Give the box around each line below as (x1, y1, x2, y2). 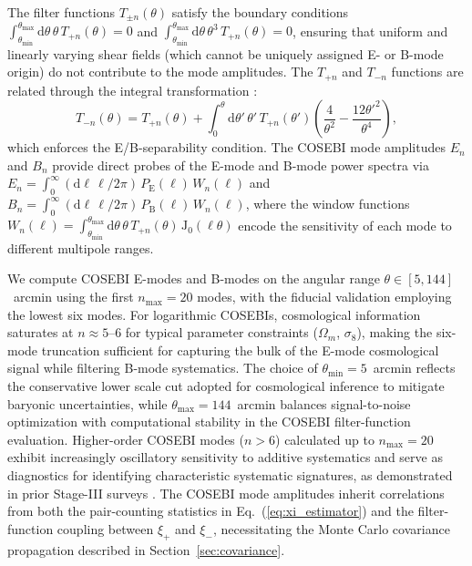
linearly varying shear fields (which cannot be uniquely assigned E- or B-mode (7, 44, 444, 63)
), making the (356, 323, 433, 342)
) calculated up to (275, 429, 375, 448)
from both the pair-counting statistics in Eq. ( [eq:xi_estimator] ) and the (7, 501, 414, 520)
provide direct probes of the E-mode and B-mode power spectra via (52, 155, 429, 174)
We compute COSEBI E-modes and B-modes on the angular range (7, 269, 380, 288)
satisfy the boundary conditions (171, 3, 349, 21)
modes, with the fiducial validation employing (197, 287, 452, 306)
